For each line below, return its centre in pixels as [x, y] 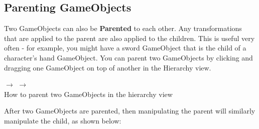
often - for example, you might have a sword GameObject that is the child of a [125, 48]
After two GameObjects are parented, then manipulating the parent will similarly [130, 111]
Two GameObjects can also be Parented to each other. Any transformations [123, 28]
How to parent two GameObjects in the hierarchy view [88, 94]
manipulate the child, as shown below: [63, 120]
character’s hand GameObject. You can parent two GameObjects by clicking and [128, 57]
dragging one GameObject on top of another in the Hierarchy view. [108, 67]
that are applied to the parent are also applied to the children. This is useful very [129, 38]
